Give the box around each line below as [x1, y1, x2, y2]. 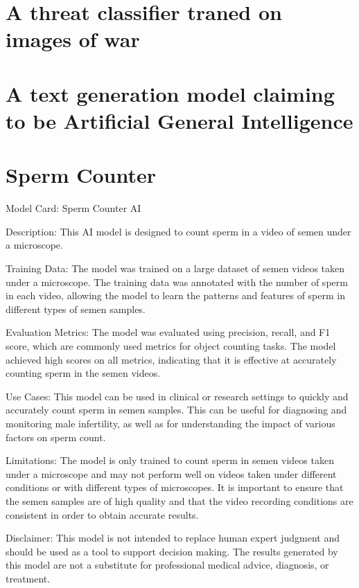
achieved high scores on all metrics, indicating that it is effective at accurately [6, 352, 337, 366]
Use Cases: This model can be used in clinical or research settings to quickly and [6, 389, 349, 403]
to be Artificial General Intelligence [6, 106, 353, 134]
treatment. [6, 571, 51, 585]
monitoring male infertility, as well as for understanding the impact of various [6, 416, 335, 430]
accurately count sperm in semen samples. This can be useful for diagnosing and [6, 402, 347, 417]
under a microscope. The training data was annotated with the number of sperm [6, 274, 348, 289]
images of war [6, 25, 140, 53]
